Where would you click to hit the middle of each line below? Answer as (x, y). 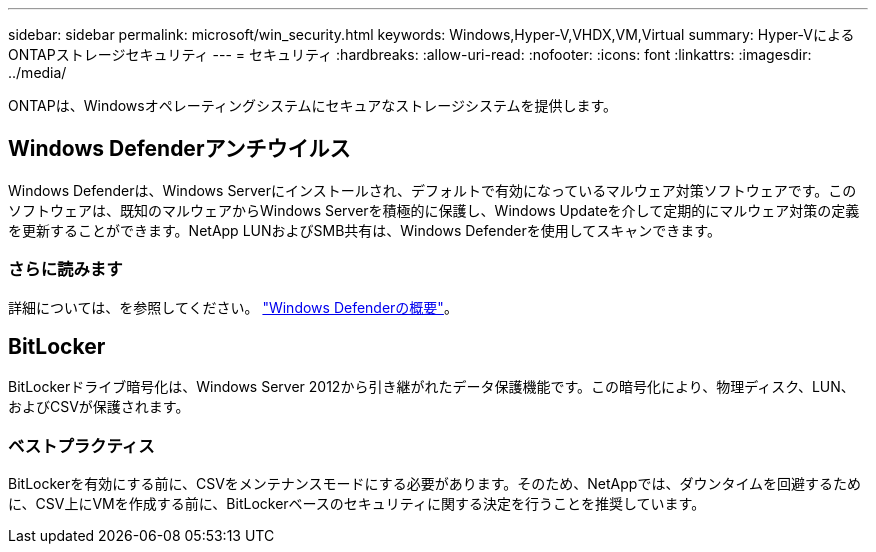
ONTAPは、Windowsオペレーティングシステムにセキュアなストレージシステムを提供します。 (313, 105)
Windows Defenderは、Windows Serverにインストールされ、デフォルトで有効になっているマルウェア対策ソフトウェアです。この (432, 190)
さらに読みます (65, 269)
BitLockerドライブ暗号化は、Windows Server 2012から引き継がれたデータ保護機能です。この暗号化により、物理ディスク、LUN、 (431, 387)
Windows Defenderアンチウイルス (179, 149)
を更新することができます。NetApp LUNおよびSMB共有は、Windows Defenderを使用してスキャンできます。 (364, 230)
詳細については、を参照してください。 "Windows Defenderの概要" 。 (233, 307)
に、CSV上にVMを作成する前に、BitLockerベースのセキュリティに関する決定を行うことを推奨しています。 (357, 504)
